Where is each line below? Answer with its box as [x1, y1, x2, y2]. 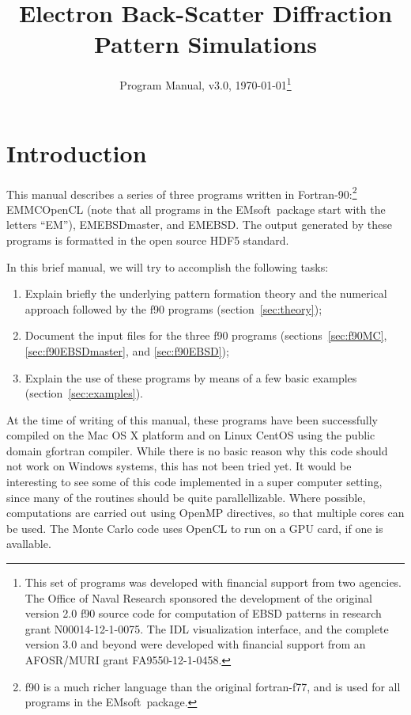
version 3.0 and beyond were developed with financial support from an [25, 636, 366, 652]
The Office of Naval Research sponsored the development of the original [25, 589, 372, 606]
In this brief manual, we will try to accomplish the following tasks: [6, 258, 329, 275]
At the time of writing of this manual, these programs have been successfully [6, 411, 378, 428]
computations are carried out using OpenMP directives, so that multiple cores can [6, 504, 405, 521]
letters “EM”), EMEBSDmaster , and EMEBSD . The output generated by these [6, 216, 392, 233]
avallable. [6, 535, 51, 552]
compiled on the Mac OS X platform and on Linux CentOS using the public [6, 427, 375, 443]
